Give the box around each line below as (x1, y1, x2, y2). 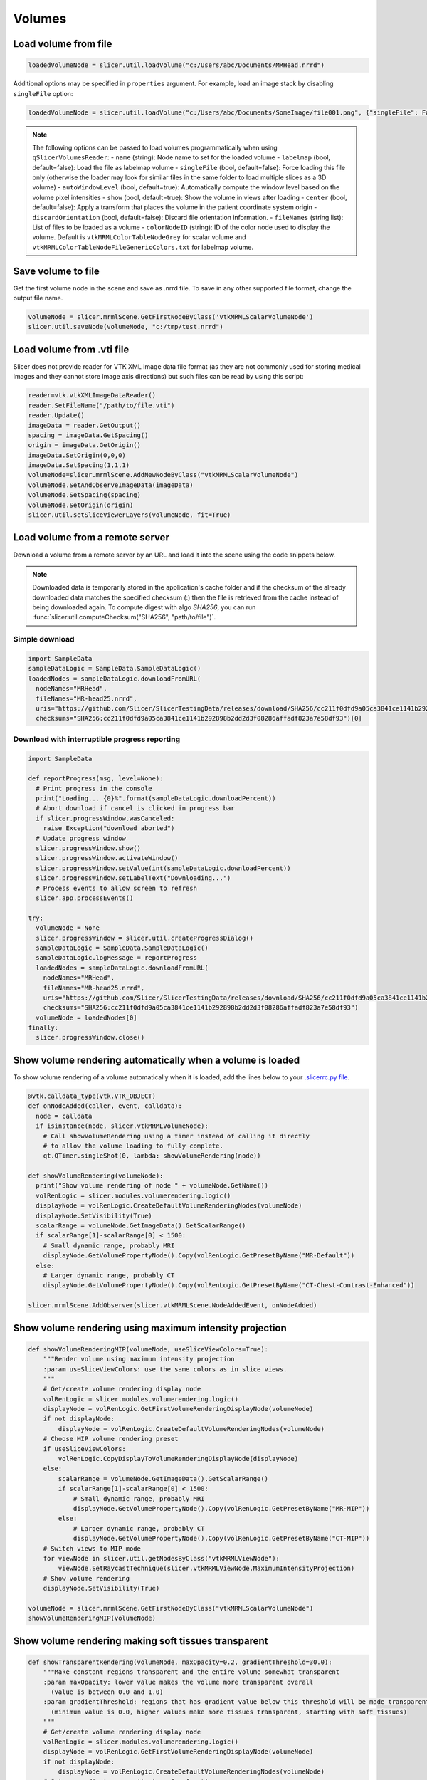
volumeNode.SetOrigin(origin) (28, 501, 134, 509)
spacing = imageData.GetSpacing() (28, 431, 149, 439)
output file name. (13, 294, 63, 303)
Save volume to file (13, 265, 100, 277)
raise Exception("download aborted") (43, 824, 175, 832)
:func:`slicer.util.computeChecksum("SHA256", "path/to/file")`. (32, 613, 216, 622)
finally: (28, 1024, 59, 1032)
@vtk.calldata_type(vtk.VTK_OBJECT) (28, 1091, 157, 1100)
